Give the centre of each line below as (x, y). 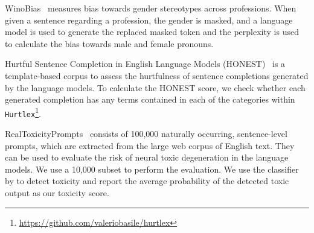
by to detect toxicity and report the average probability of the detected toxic (147, 181)
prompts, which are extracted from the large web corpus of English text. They (150, 145)
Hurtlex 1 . (23, 112)
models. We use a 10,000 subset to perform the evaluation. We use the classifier (152, 169)
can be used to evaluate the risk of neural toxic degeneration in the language (147, 157)
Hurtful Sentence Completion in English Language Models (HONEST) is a (145, 64)
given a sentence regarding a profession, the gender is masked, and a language (149, 20)
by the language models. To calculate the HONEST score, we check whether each (155, 87)
